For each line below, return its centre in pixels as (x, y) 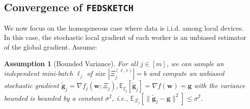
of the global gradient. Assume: (51, 46)
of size (96, 73)
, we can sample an (195, 63)
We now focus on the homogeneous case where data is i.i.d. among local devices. (124, 27)
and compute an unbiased (187, 73)
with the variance (220, 85)
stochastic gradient (31, 85)
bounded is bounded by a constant (53, 98)
